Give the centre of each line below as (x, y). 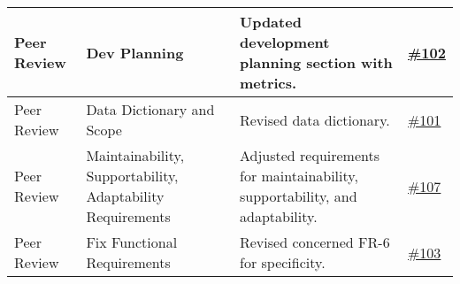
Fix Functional (132, 242)
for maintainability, (299, 176)
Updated (270, 22)
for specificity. (282, 262)
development (284, 42)
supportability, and (298, 196)
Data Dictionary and (150, 109)
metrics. (268, 83)
